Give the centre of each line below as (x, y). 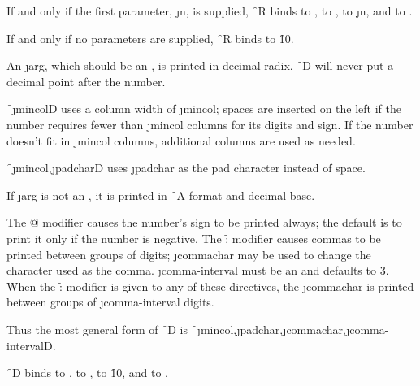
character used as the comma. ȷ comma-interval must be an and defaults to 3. (198, 270)
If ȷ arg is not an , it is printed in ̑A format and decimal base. (161, 195)
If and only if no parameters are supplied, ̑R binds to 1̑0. (150, 38)
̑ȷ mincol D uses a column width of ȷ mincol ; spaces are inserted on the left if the (204, 108)
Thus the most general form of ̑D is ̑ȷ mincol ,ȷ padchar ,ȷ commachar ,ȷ (178, 329)
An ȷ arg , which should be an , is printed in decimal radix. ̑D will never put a (200, 65)
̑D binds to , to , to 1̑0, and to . (87, 373)
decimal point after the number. (86, 81)
